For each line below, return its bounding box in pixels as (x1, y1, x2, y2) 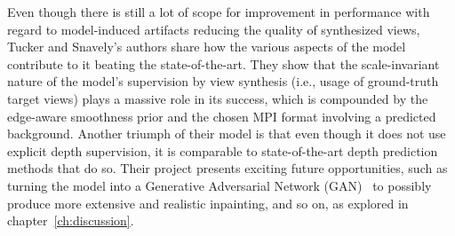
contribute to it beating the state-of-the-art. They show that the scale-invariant (7, 54, 440, 73)
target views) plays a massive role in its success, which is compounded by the (7, 89, 428, 107)
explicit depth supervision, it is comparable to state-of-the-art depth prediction (7, 141, 438, 160)
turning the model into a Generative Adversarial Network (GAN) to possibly (7, 176, 432, 194)
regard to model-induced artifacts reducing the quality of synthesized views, (7, 20, 420, 38)
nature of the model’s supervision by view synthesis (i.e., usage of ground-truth (7, 72, 439, 90)
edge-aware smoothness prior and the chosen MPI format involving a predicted (7, 106, 436, 125)
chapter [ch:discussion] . (7, 211, 134, 230)
